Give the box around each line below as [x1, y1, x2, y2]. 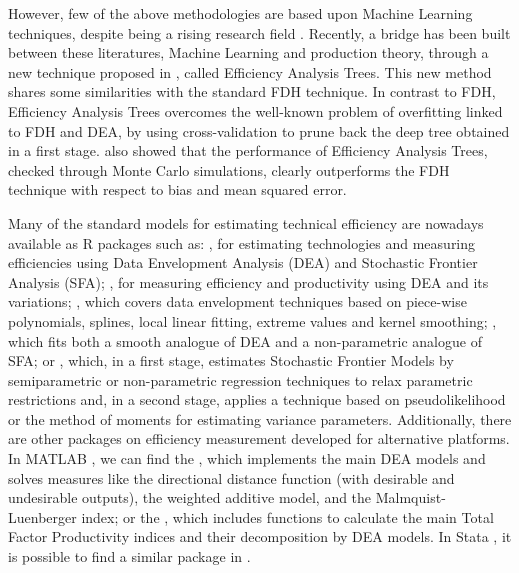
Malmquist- [375, 487, 446, 508]
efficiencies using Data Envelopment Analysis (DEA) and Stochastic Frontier [8, 252, 478, 273]
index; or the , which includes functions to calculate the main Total [81, 506, 494, 527]
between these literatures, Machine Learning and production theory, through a [8, 42, 489, 63]
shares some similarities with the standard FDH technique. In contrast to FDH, [8, 81, 496, 102]
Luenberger [8, 506, 77, 527]
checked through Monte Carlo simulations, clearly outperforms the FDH [8, 159, 450, 180]
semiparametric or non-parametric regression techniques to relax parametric [8, 369, 473, 390]
